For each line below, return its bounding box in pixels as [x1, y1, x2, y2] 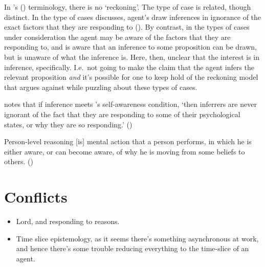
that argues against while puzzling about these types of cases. [4, 81, 197, 92]
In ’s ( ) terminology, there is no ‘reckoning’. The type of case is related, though [4, 2, 251, 12]
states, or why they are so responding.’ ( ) [4, 119, 132, 129]
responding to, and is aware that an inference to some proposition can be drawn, [4, 41, 257, 52]
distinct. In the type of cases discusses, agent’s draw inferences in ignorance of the [4, 11, 261, 22]
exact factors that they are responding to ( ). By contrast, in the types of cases [4, 21, 250, 32]
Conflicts [4, 186, 68, 207]
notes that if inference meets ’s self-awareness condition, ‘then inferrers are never [4, 99, 257, 109]
